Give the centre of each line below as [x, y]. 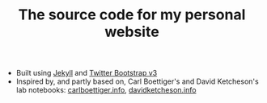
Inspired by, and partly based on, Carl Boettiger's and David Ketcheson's [137, 81]
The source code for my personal [132, 15]
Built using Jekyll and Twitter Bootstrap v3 [87, 73]
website [132, 32]
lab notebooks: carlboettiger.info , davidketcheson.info [106, 90]
